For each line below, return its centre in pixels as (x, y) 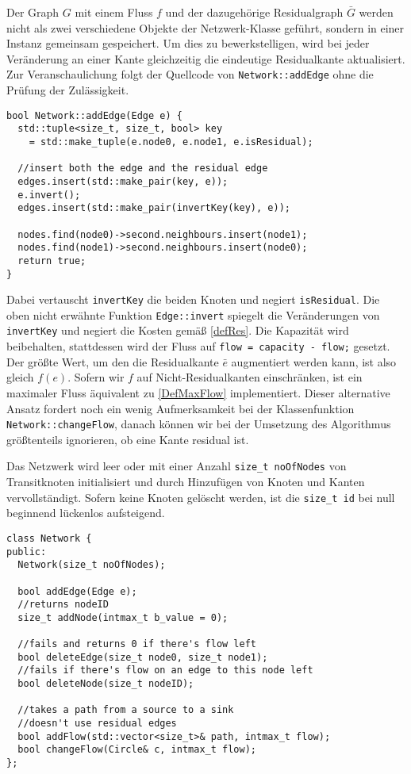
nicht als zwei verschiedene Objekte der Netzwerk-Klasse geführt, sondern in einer (205, 27)
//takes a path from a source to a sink (126, 710)
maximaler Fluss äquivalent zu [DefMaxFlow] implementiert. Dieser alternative (198, 392)
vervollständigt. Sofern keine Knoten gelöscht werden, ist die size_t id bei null (201, 497)
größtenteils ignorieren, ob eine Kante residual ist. (128, 439)
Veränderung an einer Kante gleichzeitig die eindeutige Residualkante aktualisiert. (206, 58)
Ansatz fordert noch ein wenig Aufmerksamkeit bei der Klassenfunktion (181, 408)
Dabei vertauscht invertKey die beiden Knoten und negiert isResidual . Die (193, 299)
